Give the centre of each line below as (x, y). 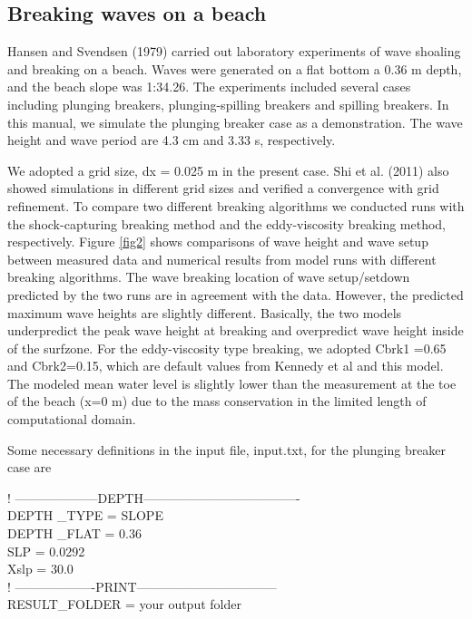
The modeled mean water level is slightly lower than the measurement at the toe (232, 383)
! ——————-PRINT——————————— (142, 586)
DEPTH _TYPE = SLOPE (85, 515)
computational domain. (72, 419)
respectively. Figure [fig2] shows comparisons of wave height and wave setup (218, 242)
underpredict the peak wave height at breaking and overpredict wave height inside (236, 330)
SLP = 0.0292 (46, 551)
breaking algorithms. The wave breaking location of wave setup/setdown (209, 277)
